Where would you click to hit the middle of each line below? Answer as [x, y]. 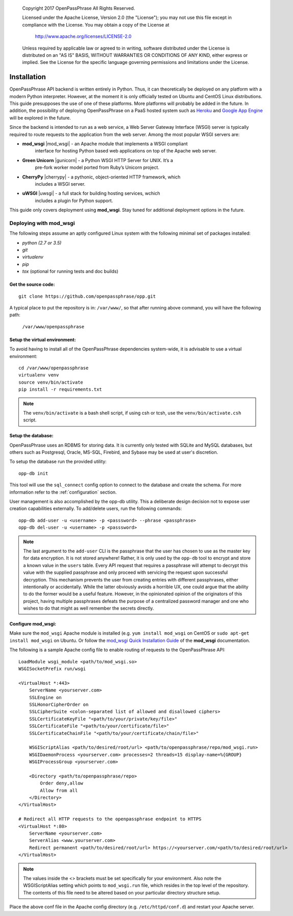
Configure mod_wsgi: [33, 624]
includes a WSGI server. [60, 184]
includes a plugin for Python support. [74, 200]
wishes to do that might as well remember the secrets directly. [89, 608]
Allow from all [59, 790]
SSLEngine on [45, 697]
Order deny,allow [62, 783]
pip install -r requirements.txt [60, 389]
